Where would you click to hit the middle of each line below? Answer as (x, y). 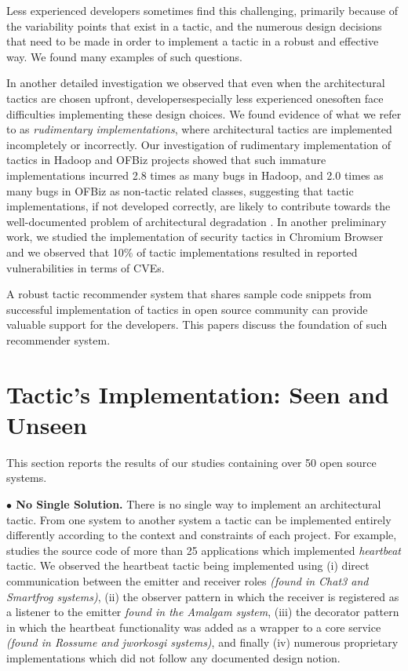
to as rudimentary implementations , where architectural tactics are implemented (199, 129)
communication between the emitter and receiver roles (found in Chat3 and (188, 580)
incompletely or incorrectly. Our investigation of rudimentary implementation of (199, 144)
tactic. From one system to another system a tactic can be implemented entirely (199, 519)
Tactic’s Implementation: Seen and (198, 394)
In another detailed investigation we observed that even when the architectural (196, 83)
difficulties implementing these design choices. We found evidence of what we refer (204, 113)
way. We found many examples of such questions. (124, 56)
